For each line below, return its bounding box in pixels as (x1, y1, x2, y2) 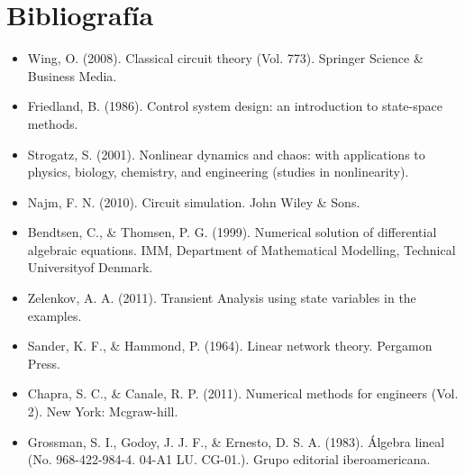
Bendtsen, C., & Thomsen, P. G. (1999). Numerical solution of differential (27, 223, 437, 242)
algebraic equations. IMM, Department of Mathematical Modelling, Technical (27, 240, 456, 259)
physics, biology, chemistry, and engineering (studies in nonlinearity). (27, 162, 409, 181)
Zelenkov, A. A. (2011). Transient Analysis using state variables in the (27, 288, 416, 307)
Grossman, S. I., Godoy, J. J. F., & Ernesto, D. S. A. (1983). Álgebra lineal (27, 432, 445, 451)
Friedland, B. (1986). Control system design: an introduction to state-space (27, 96, 442, 115)
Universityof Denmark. (27, 258, 153, 277)
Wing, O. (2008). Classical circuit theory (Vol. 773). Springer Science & (27, 49, 424, 68)
